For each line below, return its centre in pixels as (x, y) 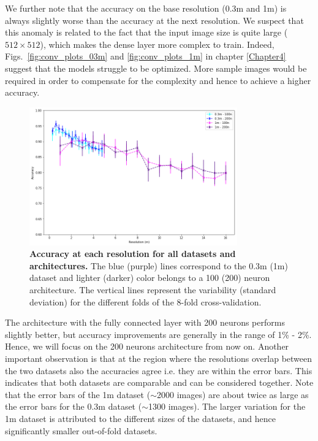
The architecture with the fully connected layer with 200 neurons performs (145, 322)
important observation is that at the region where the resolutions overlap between (159, 358)
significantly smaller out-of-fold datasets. (81, 430)
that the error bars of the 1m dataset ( (78, 394)
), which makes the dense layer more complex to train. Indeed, (157, 44)
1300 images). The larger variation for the (227, 406)
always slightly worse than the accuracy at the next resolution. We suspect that (154, 20)
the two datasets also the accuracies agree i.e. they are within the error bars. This (159, 370)
